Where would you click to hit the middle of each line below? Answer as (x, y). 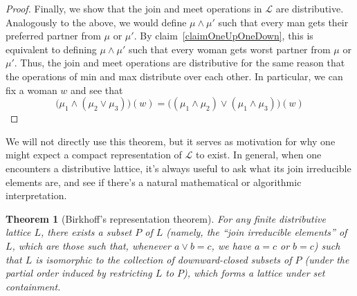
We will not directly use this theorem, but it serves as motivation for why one (171, 141)
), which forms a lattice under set (254, 273)
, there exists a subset (86, 232)
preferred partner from (53, 36)
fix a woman (31, 90)
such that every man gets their (283, 22)
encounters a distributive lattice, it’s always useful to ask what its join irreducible (178, 168)
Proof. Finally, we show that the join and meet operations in (134, 8)
